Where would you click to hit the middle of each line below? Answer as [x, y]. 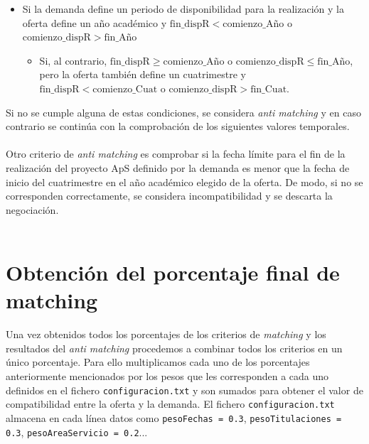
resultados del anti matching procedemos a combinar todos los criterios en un [174, 348]
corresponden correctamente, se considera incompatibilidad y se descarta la [169, 196]
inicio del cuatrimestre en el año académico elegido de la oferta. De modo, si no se [184, 182]
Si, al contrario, [73, 60]
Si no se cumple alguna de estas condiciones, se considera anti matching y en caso [183, 112]
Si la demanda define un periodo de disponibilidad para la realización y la [183, 9]
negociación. [32, 209]
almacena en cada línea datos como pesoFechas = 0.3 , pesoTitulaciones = [174, 417]
